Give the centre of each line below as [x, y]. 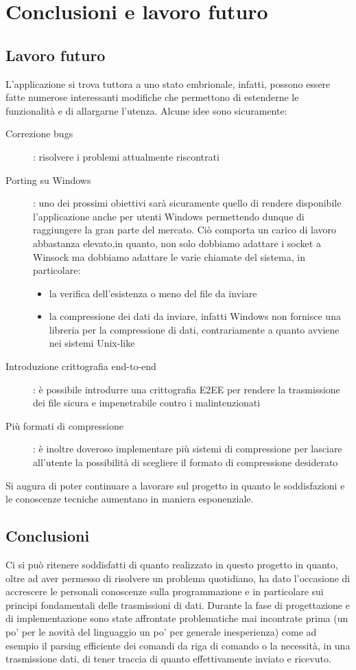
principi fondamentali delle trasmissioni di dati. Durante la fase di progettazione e [178, 604]
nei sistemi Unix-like [92, 343]
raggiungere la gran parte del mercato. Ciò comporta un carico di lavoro [185, 230]
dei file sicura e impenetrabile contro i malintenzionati [147, 403]
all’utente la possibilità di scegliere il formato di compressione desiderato [186, 462]
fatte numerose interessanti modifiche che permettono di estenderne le [152, 97]
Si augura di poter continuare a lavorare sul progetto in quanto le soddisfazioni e [175, 485]
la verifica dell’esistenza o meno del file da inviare [153, 293]
